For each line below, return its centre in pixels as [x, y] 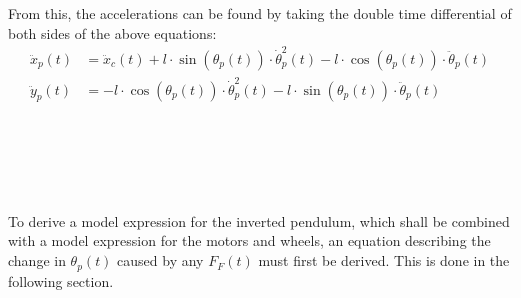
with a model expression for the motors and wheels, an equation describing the [249, 240]
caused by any [160, 260]
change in [37, 260]
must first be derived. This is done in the [384, 260]
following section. [61, 280]
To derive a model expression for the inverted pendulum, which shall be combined [259, 220]
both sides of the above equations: [112, 32]
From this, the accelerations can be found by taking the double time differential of [260, 13]
